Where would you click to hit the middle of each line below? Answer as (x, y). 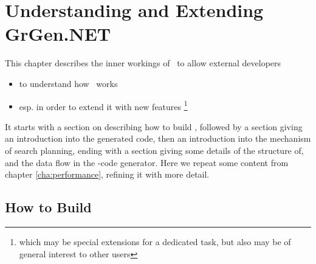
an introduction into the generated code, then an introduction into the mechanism (158, 138)
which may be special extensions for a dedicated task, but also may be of (155, 241)
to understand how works (68, 83)
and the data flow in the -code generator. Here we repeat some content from (147, 162)
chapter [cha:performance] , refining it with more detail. (107, 174)
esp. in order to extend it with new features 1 (103, 105)
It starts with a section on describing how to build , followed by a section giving (154, 126)
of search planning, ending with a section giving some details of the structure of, (154, 150)
